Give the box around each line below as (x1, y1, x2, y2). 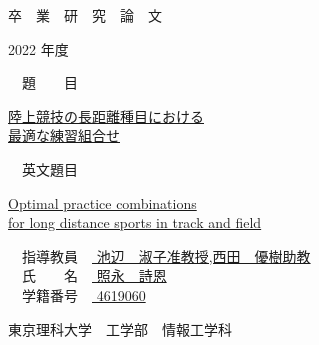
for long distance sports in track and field (8, 212, 262, 233)
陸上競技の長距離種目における (8, 105, 204, 126)
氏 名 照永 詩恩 (21, 265, 167, 286)
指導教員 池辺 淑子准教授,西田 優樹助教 (21, 245, 311, 266)
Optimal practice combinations (8, 192, 197, 213)
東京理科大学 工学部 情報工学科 (8, 318, 232, 339)
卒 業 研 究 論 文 (8, 5, 162, 25)
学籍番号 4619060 (21, 284, 146, 305)
